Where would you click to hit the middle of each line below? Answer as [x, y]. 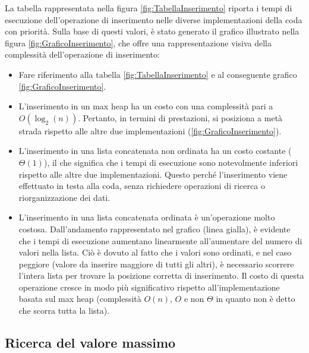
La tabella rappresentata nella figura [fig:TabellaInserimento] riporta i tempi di [149, 8]
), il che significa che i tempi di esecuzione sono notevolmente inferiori [171, 162]
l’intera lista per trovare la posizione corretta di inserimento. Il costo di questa [161, 275]
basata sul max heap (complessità [80, 299]
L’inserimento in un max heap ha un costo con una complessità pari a [146, 106]
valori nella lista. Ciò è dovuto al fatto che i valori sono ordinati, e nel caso [155, 252]
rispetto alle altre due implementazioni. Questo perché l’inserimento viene [153, 174]
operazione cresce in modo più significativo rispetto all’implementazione [149, 287]
